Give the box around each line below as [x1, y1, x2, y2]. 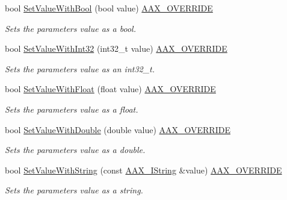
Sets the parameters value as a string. [5, 184, 143, 196]
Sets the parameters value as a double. [5, 143, 146, 156]
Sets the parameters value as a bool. [5, 22, 136, 34]
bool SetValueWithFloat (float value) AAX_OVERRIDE [5, 83, 216, 95]
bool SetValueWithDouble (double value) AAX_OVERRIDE [5, 123, 230, 136]
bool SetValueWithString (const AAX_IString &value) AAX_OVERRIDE [5, 163, 282, 176]
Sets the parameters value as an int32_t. [5, 62, 155, 75]
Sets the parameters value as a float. [5, 102, 138, 115]
